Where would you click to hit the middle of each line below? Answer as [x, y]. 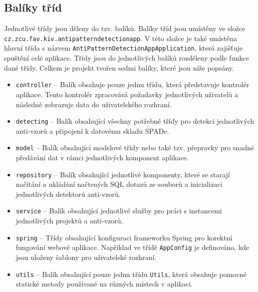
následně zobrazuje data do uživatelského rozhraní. [94, 104]
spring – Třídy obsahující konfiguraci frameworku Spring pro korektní [124, 237]
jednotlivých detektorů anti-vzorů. [68, 194]
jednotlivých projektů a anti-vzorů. [69, 221]
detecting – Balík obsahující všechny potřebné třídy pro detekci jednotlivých [135, 121]
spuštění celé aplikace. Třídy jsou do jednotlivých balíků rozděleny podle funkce [126, 58]
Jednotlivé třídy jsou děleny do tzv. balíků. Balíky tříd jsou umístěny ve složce [125, 28]
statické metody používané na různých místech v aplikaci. [104, 284]
